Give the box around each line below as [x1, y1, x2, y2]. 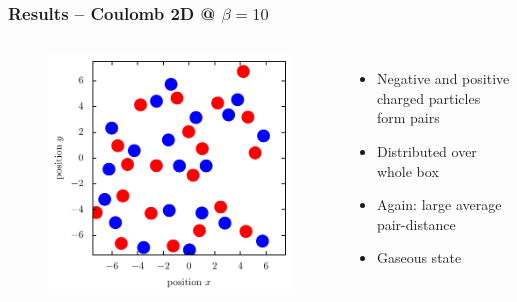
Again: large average [376, 194, 502, 215]
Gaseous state [376, 247, 462, 268]
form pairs [376, 107, 440, 128]
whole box [376, 160, 439, 181]
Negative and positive [376, 68, 510, 89]
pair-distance [376, 213, 456, 234]
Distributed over [376, 141, 477, 161]
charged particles [376, 87, 481, 108]
